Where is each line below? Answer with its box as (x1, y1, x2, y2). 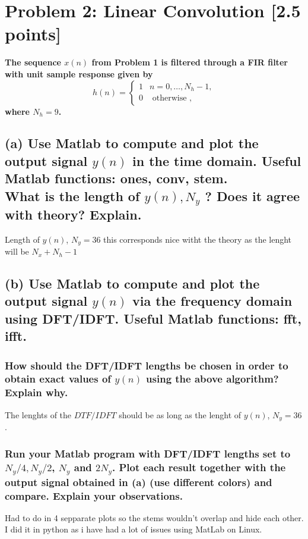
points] (5, 21, 61, 46)
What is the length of (5, 186, 140, 205)
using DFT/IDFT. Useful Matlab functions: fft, (5, 309, 301, 327)
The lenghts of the (5, 408, 72, 421)
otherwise (152, 94, 187, 103)
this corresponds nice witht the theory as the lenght (103, 233, 292, 245)
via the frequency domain (132, 292, 293, 310)
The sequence (5, 56, 61, 68)
